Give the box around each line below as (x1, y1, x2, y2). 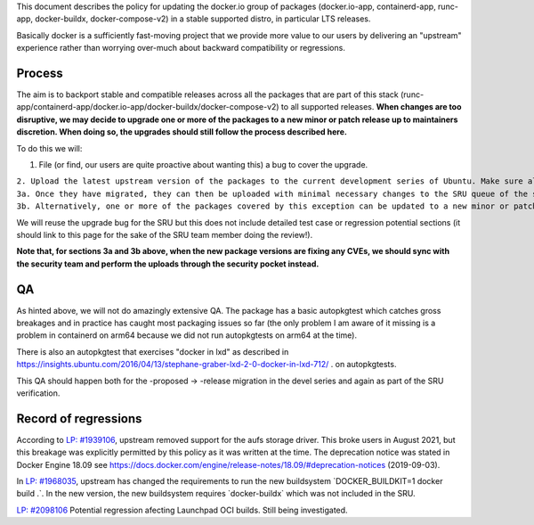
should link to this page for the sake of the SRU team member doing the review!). (16, 229, 313, 240)
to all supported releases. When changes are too (280, 102, 462, 112)
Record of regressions (16, 411, 142, 426)
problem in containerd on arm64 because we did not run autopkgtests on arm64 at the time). (16, 330, 358, 340)
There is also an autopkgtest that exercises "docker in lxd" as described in (16, 346, 289, 357)
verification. (16, 388, 61, 398)
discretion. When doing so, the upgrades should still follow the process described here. (16, 127, 347, 137)
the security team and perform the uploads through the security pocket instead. (16, 258, 320, 269)
